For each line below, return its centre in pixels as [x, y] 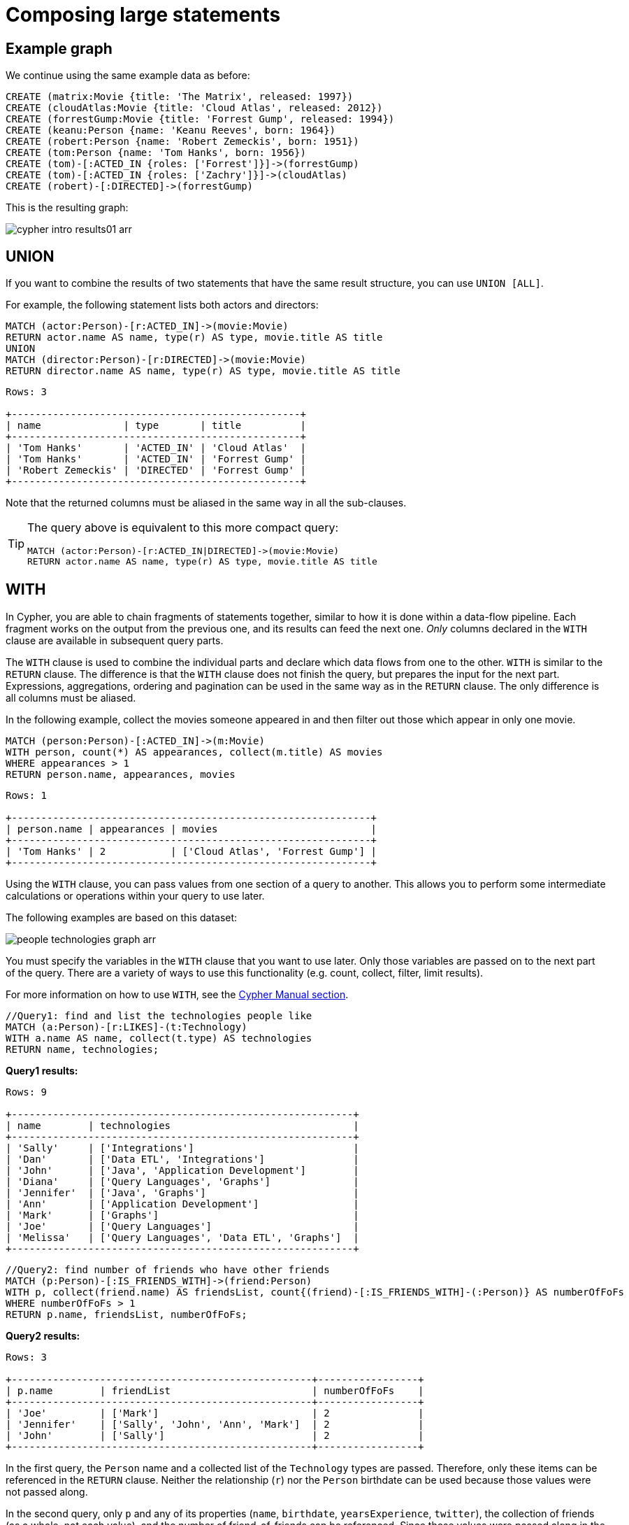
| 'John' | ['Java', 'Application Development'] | [182, 1170]
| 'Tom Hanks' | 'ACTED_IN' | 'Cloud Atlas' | [156, 448]
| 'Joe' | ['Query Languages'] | [182, 1226]
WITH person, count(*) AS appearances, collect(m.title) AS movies [194, 752]
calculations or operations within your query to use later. [135, 895]
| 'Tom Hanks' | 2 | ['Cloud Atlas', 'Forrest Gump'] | [191, 851]
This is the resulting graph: [67, 208]
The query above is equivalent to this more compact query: [183, 528]
